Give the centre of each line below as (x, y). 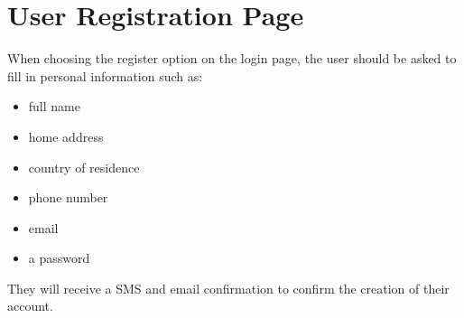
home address (66, 136)
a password (59, 258)
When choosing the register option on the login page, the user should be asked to (232, 58)
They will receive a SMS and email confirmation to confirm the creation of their (228, 288)
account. (30, 306)
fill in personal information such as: (105, 75)
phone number (68, 197)
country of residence (84, 167)
